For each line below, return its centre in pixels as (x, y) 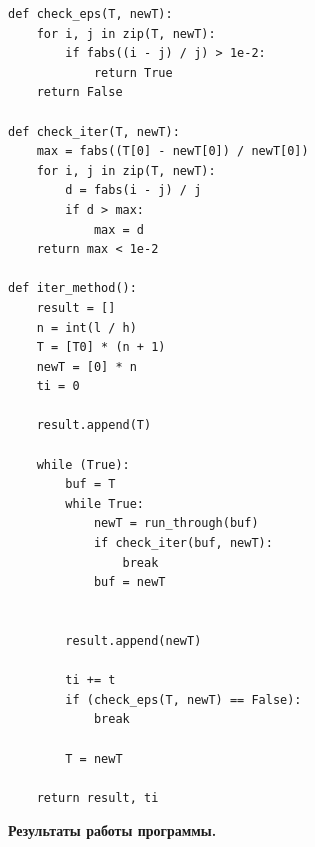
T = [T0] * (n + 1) (101, 347)
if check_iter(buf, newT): (183, 543)
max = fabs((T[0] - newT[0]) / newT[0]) (172, 151)
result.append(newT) (133, 641)
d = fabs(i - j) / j (133, 190)
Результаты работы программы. (112, 830)
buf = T (90, 484)
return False (79, 92)
